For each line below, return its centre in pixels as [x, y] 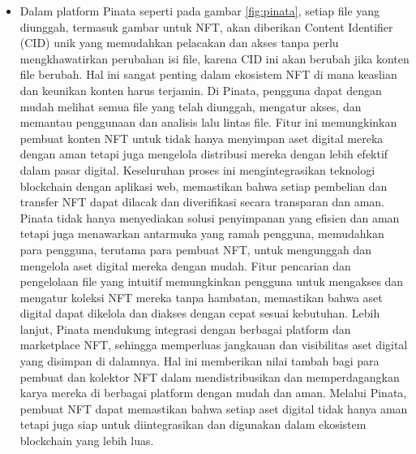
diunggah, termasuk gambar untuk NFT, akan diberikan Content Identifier [206, 26]
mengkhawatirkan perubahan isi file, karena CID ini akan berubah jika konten [214, 58]
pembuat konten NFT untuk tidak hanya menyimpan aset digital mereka [202, 138]
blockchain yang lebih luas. [87, 441]
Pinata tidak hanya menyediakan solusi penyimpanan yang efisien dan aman [210, 217]
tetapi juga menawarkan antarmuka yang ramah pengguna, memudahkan [202, 233]
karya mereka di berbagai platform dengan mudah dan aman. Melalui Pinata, [213, 393]
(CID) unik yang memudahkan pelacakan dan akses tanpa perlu [179, 43]
